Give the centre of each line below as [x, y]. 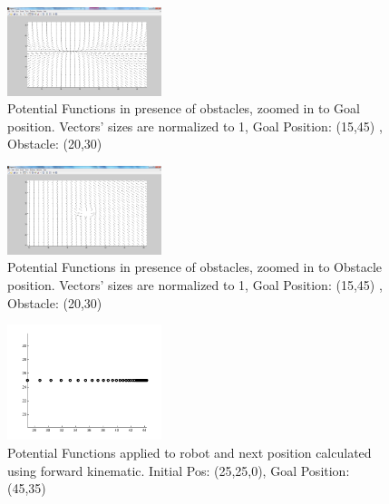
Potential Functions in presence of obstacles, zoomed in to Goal [184, 108]
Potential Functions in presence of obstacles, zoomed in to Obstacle [195, 267]
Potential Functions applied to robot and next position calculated [190, 452]
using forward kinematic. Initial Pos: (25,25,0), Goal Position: [179, 470]
